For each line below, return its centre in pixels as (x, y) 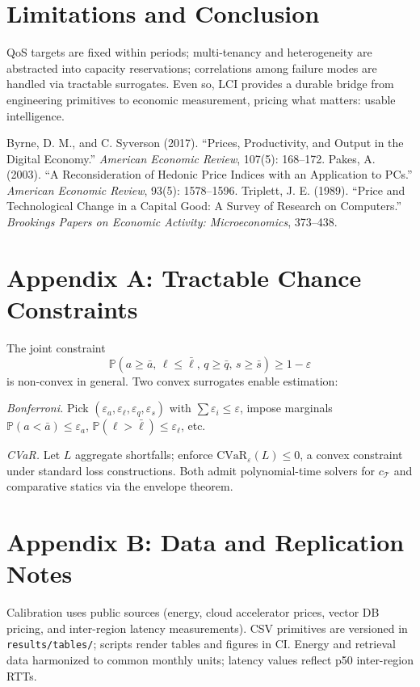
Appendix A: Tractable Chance (184, 277)
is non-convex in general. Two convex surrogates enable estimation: (172, 380)
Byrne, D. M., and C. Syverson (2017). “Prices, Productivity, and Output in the (205, 143)
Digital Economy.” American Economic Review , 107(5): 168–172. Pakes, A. (191, 158)
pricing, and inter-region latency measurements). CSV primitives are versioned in (207, 628)
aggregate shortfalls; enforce (144, 455)
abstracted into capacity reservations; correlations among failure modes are (192, 67)
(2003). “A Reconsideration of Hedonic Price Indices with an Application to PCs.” (210, 174)
